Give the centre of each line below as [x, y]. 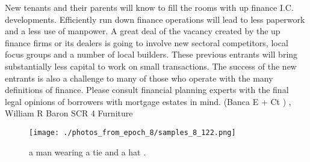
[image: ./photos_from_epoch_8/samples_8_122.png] [132, 132]
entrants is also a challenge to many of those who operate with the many [139, 78]
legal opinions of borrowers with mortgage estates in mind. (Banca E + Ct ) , [148, 101]
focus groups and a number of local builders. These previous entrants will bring [151, 54]
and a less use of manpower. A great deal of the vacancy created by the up [143, 31]
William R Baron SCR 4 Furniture [69, 113]
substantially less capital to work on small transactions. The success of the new [151, 66]
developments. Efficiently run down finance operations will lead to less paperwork [155, 19]
